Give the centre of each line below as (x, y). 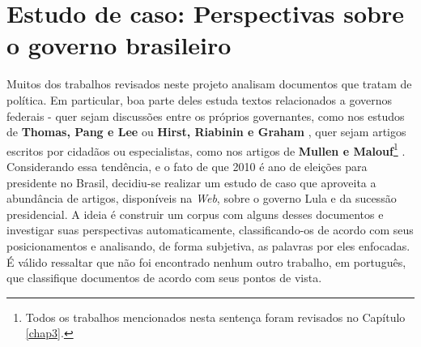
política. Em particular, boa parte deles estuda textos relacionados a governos (199, 99)
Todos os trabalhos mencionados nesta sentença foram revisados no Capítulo (215, 317)
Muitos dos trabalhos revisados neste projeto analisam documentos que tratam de (209, 84)
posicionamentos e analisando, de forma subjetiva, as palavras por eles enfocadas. (208, 245)
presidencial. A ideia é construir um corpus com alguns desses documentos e (195, 214)
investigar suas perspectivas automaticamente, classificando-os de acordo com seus (210, 230)
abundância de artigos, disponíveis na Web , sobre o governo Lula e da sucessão (202, 198)
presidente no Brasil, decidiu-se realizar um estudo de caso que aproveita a (191, 182)
